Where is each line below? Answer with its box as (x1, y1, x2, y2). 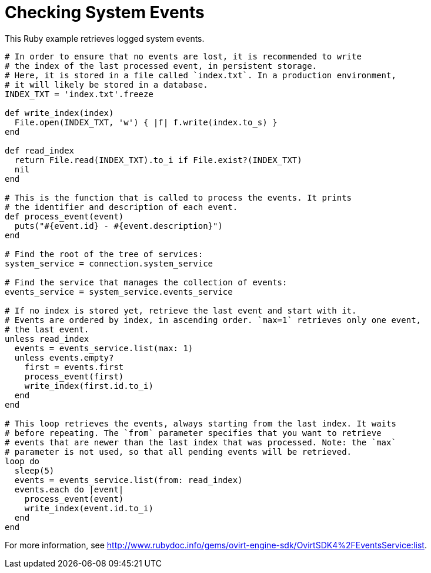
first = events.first (24, 362, 124, 372)
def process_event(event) (5, 211, 124, 221)
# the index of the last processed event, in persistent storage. (5, 61, 318, 71)
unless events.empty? (14, 352, 114, 362)
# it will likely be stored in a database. (5, 79, 208, 89)
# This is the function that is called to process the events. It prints (5, 192, 352, 202)
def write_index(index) (5, 108, 114, 118)
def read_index (5, 145, 75, 155)
